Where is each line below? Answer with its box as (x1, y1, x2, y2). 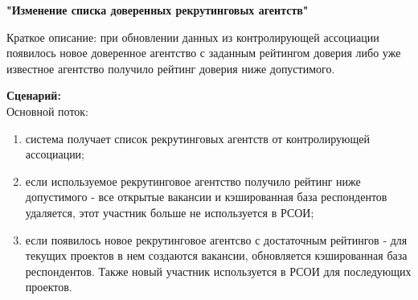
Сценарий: (6, 87, 61, 104)
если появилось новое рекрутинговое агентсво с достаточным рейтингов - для (25, 231, 408, 248)
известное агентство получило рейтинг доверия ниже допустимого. (6, 60, 335, 76)
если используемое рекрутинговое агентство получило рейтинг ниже (25, 172, 361, 189)
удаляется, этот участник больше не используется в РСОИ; (25, 203, 314, 220)
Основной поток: (6, 102, 89, 119)
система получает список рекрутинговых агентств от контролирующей (25, 129, 371, 146)
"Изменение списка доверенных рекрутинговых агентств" (6, 2, 309, 18)
